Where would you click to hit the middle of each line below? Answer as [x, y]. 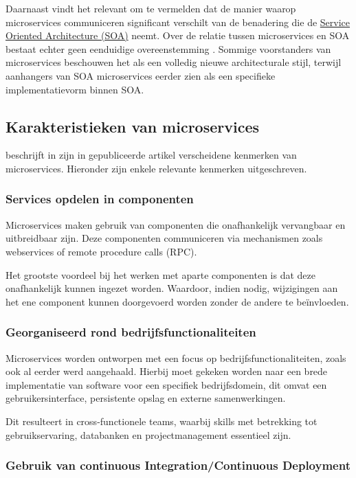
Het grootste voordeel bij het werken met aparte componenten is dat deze [160, 274]
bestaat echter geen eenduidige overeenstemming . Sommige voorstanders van [168, 48]
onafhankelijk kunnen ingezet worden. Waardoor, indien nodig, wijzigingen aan [172, 288]
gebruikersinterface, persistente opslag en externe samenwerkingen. [146, 398]
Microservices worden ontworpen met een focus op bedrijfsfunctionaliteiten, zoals [176, 357]
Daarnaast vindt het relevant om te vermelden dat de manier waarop [151, 8]
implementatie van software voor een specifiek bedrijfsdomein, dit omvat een [166, 384]
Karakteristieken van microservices [133, 126]
